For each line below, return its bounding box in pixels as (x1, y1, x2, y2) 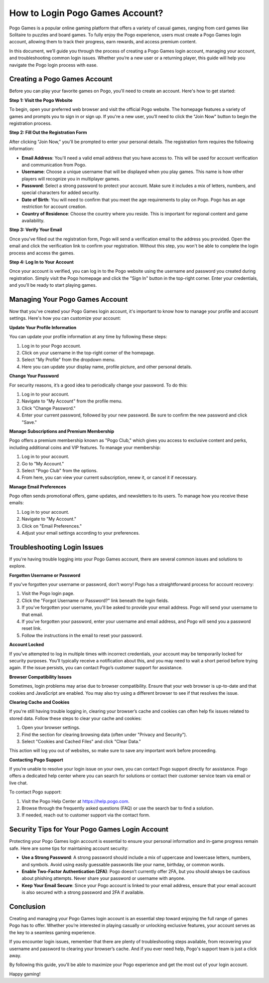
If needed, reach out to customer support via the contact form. (21, 812, 150, 818)
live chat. (9, 780, 28, 786)
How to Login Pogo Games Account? (9, 7, 163, 18)
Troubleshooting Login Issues (9, 543, 104, 551)
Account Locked (9, 641, 44, 648)
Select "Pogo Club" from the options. (21, 467, 98, 473)
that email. (21, 611, 43, 617)
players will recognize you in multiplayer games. (21, 176, 121, 182)
